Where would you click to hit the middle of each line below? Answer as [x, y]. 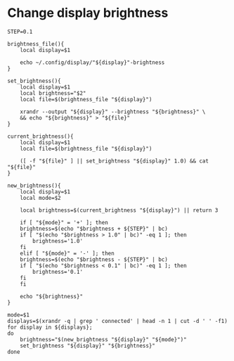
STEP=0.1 [20, 32]
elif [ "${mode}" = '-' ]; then [67, 253]
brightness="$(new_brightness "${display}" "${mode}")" [104, 339]
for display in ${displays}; [50, 327]
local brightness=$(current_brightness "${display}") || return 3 [119, 210]
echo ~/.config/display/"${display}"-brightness [92, 62]
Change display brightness [88, 13]
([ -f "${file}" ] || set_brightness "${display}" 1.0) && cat [115, 161]
